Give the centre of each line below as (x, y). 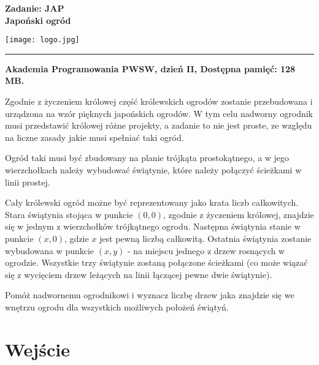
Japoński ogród (38, 20)
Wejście (37, 349)
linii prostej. (28, 182)
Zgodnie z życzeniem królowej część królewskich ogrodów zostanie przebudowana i (159, 101)
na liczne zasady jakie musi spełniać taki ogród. (94, 137)
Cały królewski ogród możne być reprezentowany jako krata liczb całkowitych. (152, 202)
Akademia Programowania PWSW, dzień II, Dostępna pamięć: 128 (150, 68)
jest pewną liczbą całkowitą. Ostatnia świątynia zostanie (206, 238)
